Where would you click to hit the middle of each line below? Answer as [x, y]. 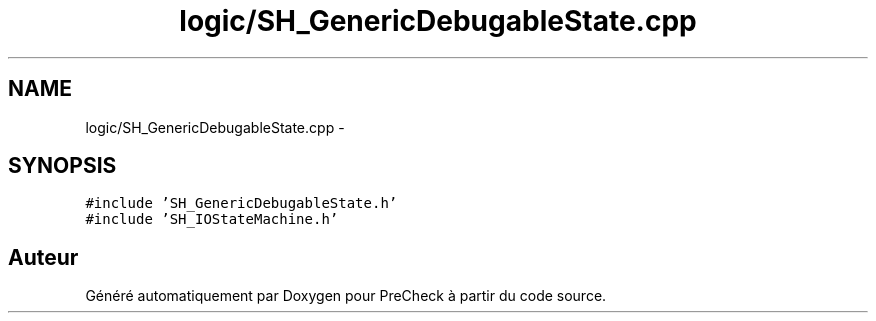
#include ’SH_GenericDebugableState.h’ [241, 203]
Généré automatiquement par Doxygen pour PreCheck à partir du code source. [346, 296]
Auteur [43, 257]
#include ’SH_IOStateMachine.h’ [212, 219]
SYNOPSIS [62, 166]
